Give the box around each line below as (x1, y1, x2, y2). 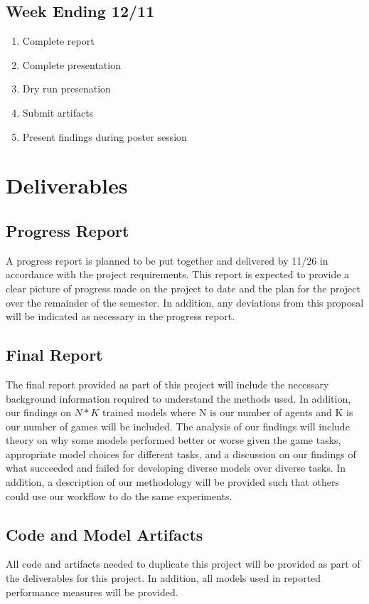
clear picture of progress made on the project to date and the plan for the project (6, 280, 360, 295)
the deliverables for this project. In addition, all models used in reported (6, 571, 321, 586)
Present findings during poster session (22, 129, 187, 144)
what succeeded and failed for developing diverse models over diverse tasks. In (6, 460, 346, 475)
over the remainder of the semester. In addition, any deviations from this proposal (6, 295, 364, 309)
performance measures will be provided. (6, 584, 178, 599)
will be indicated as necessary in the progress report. (6, 309, 235, 324)
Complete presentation (22, 57, 121, 72)
